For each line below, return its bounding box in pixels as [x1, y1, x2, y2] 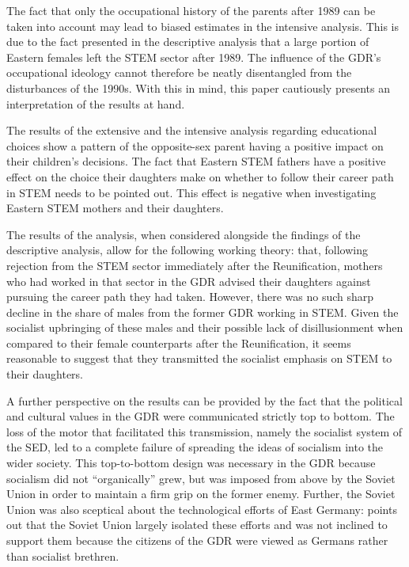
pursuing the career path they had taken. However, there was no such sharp [6, 288, 374, 305]
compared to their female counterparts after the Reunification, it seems [6, 334, 351, 351]
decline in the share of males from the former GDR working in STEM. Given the [6, 303, 399, 320]
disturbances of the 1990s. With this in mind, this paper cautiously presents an [6, 79, 390, 96]
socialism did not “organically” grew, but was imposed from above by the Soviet [6, 470, 396, 486]
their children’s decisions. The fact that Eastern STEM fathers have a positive [6, 153, 386, 169]
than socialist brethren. [6, 547, 119, 564]
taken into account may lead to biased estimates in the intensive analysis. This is [6, 17, 400, 34]
